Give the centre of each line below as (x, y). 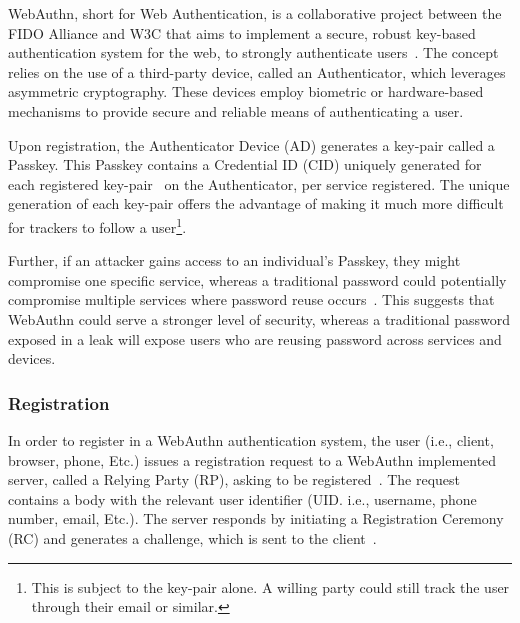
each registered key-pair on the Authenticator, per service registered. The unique (259, 183)
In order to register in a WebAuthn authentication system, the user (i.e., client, (251, 439)
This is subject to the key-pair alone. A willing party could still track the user (270, 586)
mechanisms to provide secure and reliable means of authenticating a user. (236, 110)
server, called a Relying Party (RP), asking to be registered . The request (234, 479)
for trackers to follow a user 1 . (97, 225)
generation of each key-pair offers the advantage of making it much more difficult (256, 203)
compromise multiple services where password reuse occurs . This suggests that (251, 299)
